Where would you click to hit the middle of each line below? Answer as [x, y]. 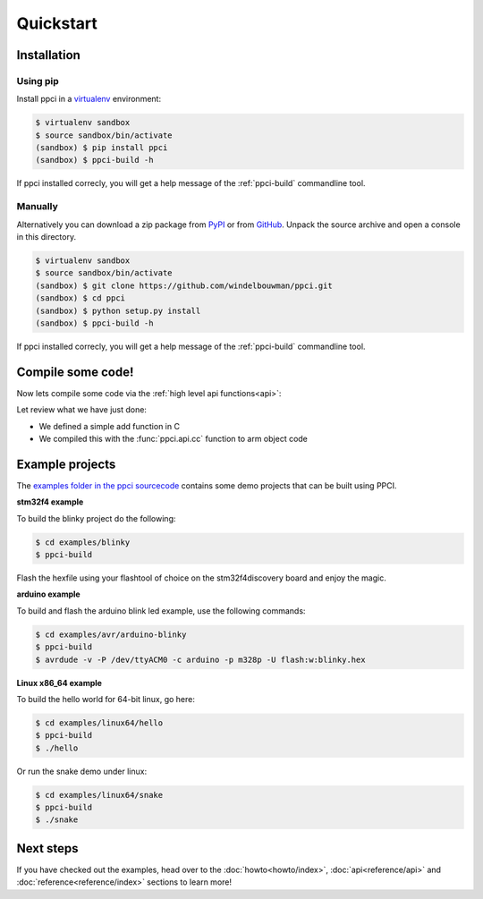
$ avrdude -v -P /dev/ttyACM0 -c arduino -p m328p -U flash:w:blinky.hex [200, 659]
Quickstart [57, 23]
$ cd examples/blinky [83, 542]
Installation [48, 55]
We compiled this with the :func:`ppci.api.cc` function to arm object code [174, 438]
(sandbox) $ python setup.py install [118, 310]
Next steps [47, 848]
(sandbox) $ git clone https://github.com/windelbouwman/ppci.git [184, 285]
